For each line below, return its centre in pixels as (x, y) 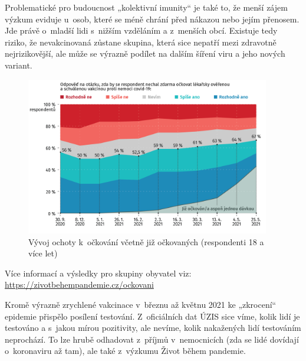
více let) (43, 253)
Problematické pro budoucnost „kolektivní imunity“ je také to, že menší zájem (146, 7)
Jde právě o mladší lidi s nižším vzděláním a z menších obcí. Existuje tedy (141, 30)
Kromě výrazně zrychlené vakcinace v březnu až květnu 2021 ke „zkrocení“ (141, 304)
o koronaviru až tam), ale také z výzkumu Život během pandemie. (125, 351)
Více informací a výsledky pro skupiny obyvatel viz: (98, 273)
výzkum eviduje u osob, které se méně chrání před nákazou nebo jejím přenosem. (152, 19)
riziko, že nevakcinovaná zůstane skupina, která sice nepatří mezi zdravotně (141, 42)
